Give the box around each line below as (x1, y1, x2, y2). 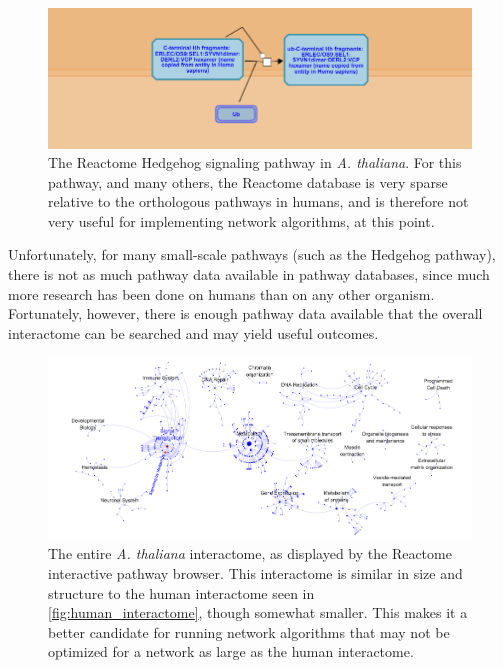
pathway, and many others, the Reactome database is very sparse (48, 171, 448, 192)
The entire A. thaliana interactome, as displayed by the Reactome (48, 543, 452, 564)
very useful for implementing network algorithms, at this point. (48, 210, 435, 231)
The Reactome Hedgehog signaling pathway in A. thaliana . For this (48, 152, 462, 173)
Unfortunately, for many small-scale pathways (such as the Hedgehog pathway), (8, 244, 496, 265)
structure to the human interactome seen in (48, 582, 315, 603)
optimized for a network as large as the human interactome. (48, 641, 414, 662)
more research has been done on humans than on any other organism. (8, 283, 435, 304)
